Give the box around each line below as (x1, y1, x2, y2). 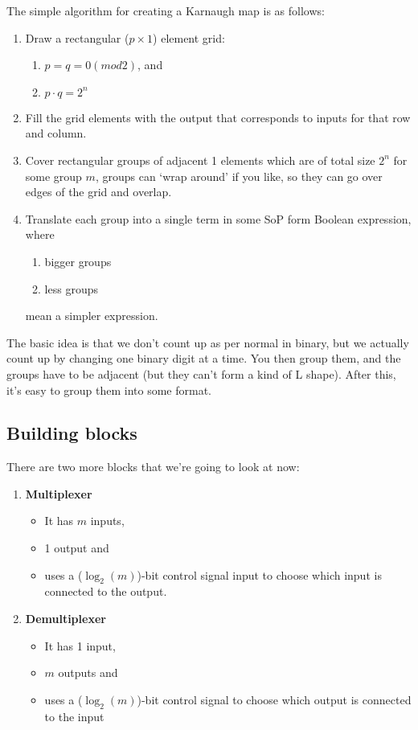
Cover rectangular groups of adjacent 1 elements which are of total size (25, 151, 375, 168)
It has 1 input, (44, 637, 116, 654)
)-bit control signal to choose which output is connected (137, 691, 412, 707)
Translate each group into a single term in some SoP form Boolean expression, (25, 210, 412, 227)
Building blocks (6, 420, 137, 445)
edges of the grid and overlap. (25, 183, 172, 200)
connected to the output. (44, 583, 167, 600)
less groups (44, 280, 98, 297)
